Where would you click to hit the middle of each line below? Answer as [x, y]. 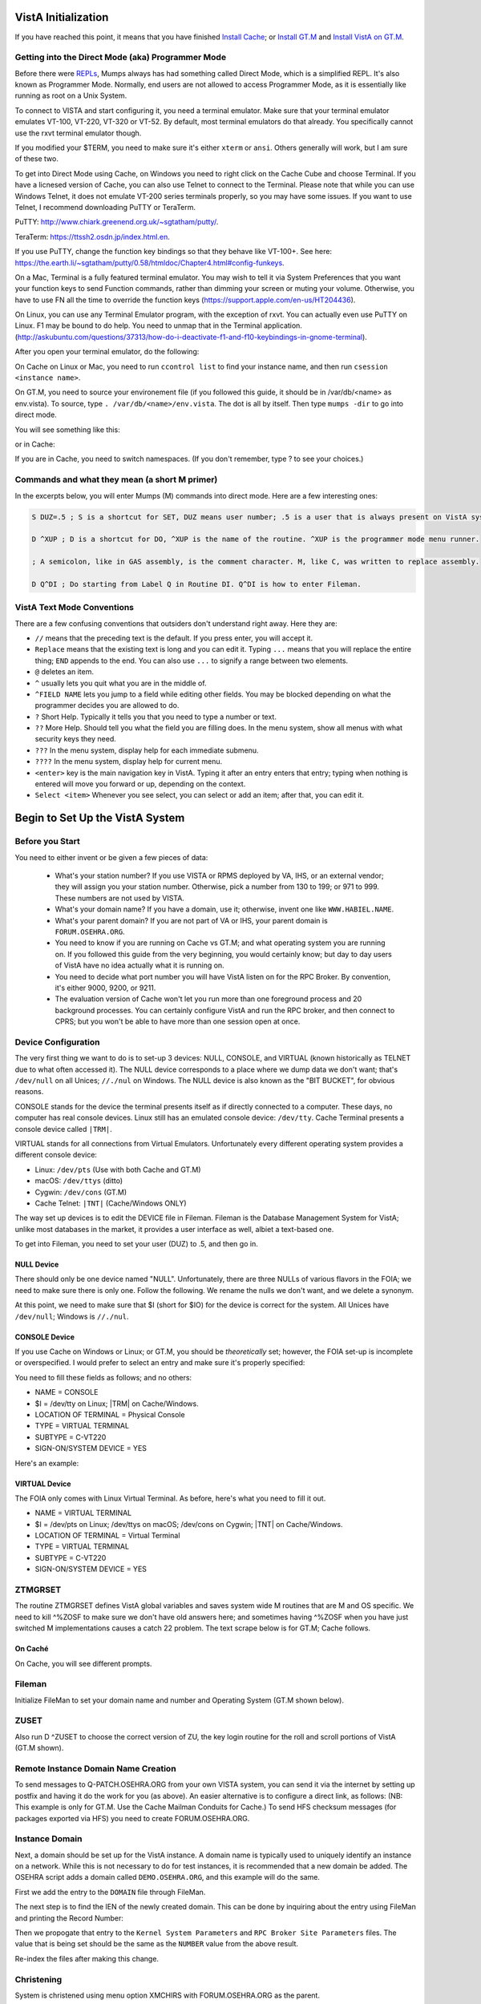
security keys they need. [75, 739]
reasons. [29, 1092]
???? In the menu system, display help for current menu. [129, 762]
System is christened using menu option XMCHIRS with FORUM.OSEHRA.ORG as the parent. [168, 1995]
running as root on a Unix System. [71, 95]
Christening [38, 1979]
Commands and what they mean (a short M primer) [116, 479]
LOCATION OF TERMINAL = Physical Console [110, 1414]
